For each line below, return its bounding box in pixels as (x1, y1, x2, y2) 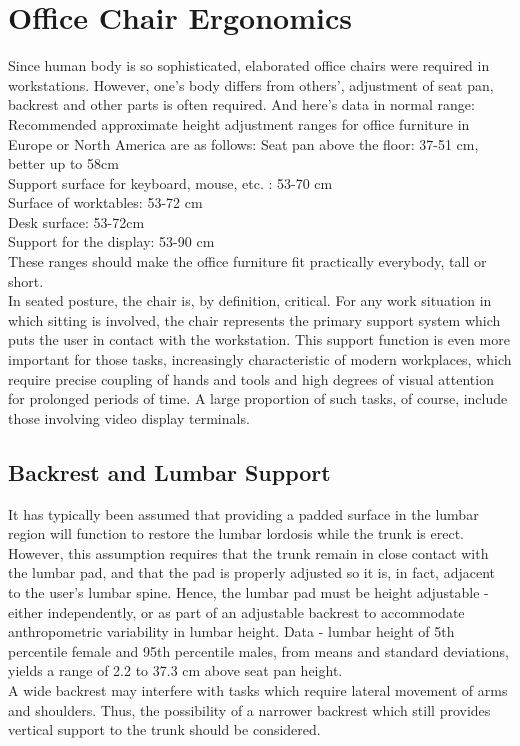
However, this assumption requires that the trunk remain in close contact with (8, 542, 489, 563)
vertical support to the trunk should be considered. (8, 719, 321, 740)
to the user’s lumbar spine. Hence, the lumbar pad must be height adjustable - (8, 581, 489, 602)
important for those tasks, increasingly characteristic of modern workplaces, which (8, 349, 512, 370)
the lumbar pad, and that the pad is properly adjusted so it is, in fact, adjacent (8, 562, 495, 583)
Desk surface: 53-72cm (8, 211, 145, 232)
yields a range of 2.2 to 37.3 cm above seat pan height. (8, 660, 343, 681)
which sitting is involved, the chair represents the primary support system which (8, 309, 501, 330)
